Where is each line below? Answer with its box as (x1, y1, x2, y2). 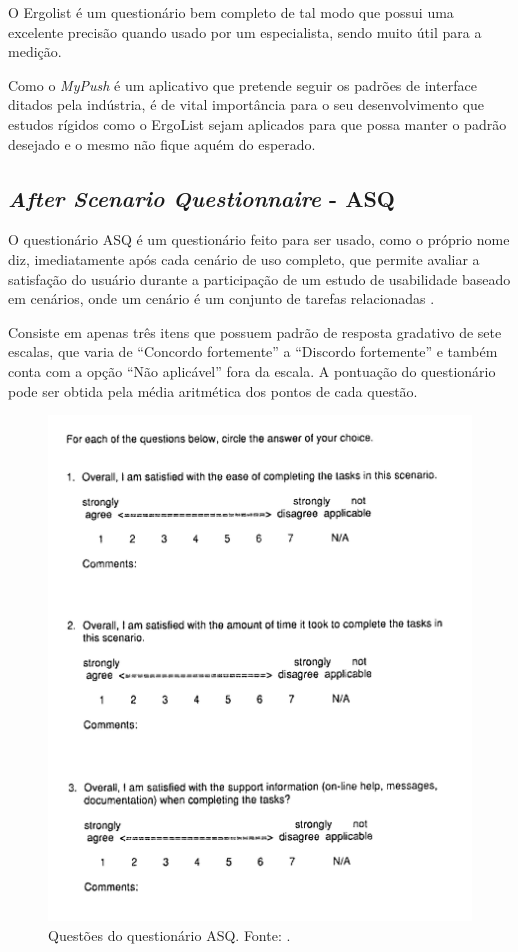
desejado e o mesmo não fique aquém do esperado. (8, 133, 316, 154)
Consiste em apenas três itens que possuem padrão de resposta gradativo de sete (8, 321, 502, 342)
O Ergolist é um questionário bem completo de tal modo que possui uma (8, 2, 454, 22)
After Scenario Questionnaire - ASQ (8, 182, 395, 213)
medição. (8, 41, 62, 62)
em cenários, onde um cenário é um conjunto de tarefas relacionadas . (8, 288, 435, 309)
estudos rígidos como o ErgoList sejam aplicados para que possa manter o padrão (8, 113, 507, 134)
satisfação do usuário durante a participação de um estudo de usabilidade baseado (8, 268, 511, 289)
